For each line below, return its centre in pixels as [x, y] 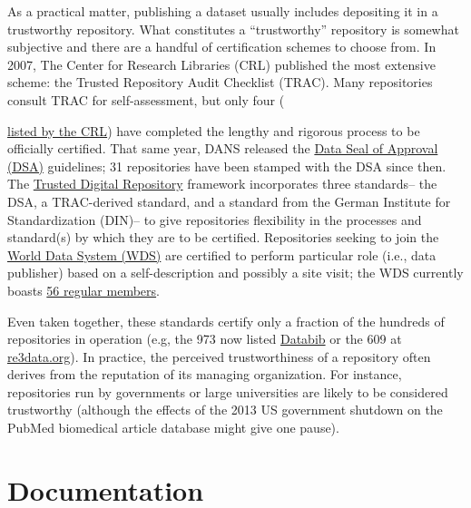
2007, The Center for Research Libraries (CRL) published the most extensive [221, 64]
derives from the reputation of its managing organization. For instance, [205, 374]
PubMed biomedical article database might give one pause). [173, 428]
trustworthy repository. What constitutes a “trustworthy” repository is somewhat [233, 29]
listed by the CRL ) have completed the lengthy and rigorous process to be [214, 130]
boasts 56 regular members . [83, 290]
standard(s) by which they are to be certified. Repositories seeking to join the [223, 237]
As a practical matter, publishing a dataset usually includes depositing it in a [223, 11]
